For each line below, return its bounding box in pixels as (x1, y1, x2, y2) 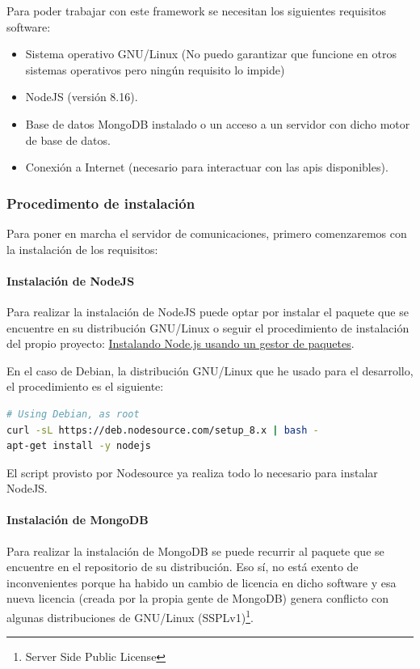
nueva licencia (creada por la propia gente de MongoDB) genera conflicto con (6, 590, 389, 607)
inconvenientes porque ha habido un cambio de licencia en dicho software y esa (6, 574, 397, 591)
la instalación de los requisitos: (6, 240, 158, 257)
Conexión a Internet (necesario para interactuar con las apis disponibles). (25, 159, 388, 176)
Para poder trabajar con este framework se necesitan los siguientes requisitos (6, 2, 387, 19)
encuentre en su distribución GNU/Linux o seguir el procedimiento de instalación (6, 319, 409, 336)
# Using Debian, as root (6, 408, 140, 420)
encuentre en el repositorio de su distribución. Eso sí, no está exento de (6, 558, 359, 575)
